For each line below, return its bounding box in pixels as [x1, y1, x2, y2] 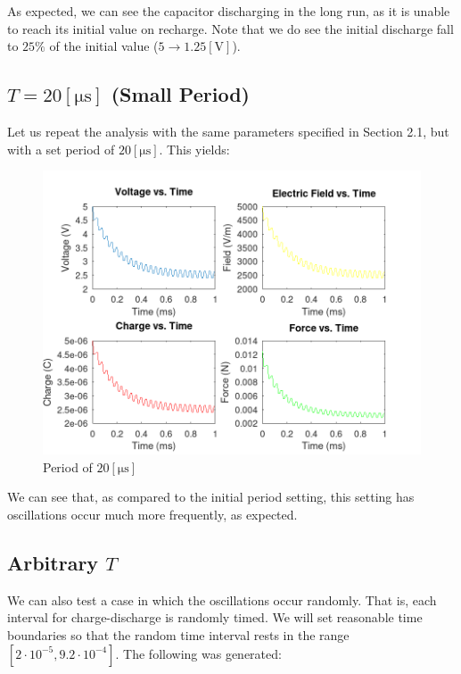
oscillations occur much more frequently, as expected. [7, 504, 298, 523]
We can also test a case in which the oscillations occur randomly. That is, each [7, 590, 437, 609]
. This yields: [159, 139, 230, 158]
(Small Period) [111, 80, 250, 108]
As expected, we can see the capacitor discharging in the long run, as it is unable [7, 2, 450, 20]
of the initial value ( [49, 37, 159, 55]
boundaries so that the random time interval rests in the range [7, 625, 350, 644]
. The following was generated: [115, 644, 282, 662]
